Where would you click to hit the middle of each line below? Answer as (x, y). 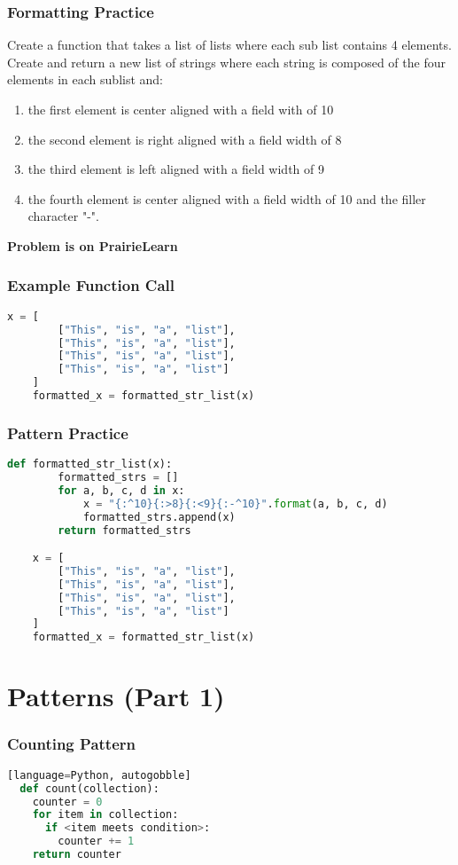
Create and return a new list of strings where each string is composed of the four (226, 62)
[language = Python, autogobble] (99, 775)
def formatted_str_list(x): (90, 464)
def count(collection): (89, 788)
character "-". (63, 216)
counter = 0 (67, 802)
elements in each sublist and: (85, 79)
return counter (77, 854)
